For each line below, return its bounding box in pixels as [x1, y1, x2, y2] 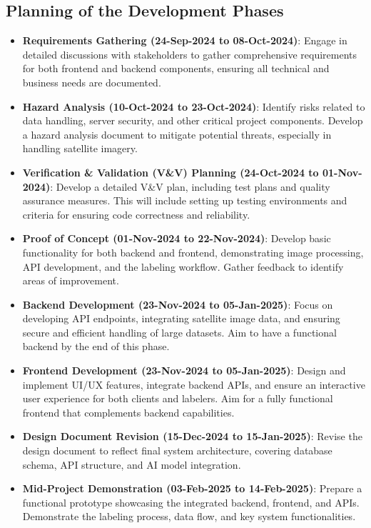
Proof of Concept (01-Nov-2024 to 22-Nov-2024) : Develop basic [22, 231, 331, 246]
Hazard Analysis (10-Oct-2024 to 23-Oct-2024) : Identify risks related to [22, 99, 365, 114]
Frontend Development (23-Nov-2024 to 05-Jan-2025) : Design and [22, 363, 346, 378]
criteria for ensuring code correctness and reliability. [22, 206, 250, 221]
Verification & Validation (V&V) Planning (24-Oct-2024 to [22, 164, 319, 179]
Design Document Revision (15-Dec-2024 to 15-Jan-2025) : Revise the [22, 429, 362, 444]
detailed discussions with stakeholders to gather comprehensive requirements [22, 46, 357, 61]
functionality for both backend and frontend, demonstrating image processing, [22, 244, 364, 259]
